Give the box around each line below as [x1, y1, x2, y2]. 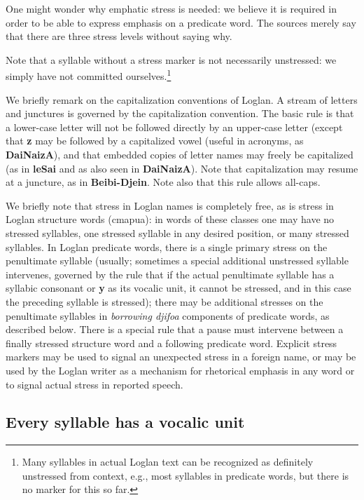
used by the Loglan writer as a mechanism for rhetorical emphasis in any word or [6, 363, 355, 377]
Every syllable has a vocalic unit [6, 411, 245, 433]
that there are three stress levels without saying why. [6, 29, 232, 43]
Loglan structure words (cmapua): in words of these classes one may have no [6, 212, 335, 227]
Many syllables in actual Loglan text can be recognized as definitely [22, 454, 314, 469]
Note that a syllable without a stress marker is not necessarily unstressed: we [6, 52, 337, 67]
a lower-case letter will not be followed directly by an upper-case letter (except [6, 119, 343, 134]
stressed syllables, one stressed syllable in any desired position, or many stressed [6, 225, 349, 240]
